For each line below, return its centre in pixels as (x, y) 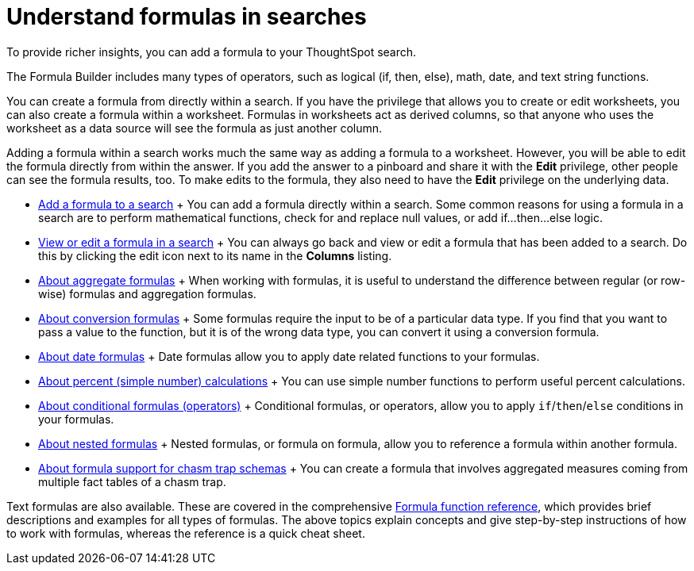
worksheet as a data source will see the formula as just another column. (195, 128)
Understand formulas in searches (187, 17)
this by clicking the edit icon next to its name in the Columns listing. (215, 255)
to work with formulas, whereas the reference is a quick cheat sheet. (186, 533)
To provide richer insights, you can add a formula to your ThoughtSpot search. (212, 52)
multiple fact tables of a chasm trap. (132, 481)
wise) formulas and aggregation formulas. (147, 293)
